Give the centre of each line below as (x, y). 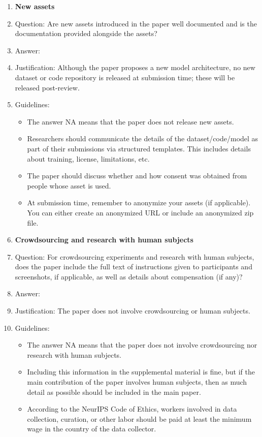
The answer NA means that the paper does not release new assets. (130, 121)
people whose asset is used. (69, 185)
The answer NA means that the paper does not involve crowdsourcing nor (142, 345)
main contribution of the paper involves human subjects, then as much (137, 382)
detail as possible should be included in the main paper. (114, 392)
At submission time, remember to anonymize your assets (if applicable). (139, 202)
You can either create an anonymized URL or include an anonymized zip (140, 212)
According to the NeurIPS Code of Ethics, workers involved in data (132, 409)
